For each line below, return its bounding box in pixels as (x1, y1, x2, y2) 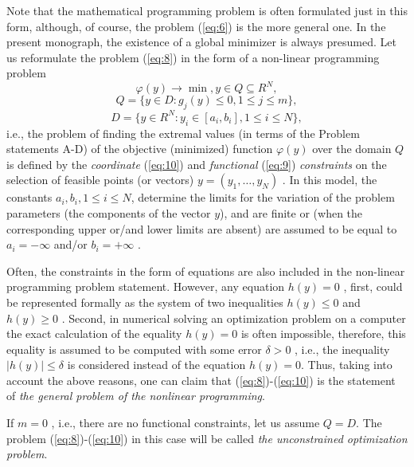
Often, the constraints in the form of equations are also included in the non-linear (6, 262, 405, 279)
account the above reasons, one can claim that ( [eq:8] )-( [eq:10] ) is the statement (6, 371, 396, 388)
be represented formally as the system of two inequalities (6, 293, 283, 310)
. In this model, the (282, 171, 377, 188)
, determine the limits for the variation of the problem (131, 189, 395, 206)
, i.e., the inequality (295, 340, 390, 357)
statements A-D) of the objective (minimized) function (6, 140, 273, 157)
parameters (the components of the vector (6, 204, 211, 221)
